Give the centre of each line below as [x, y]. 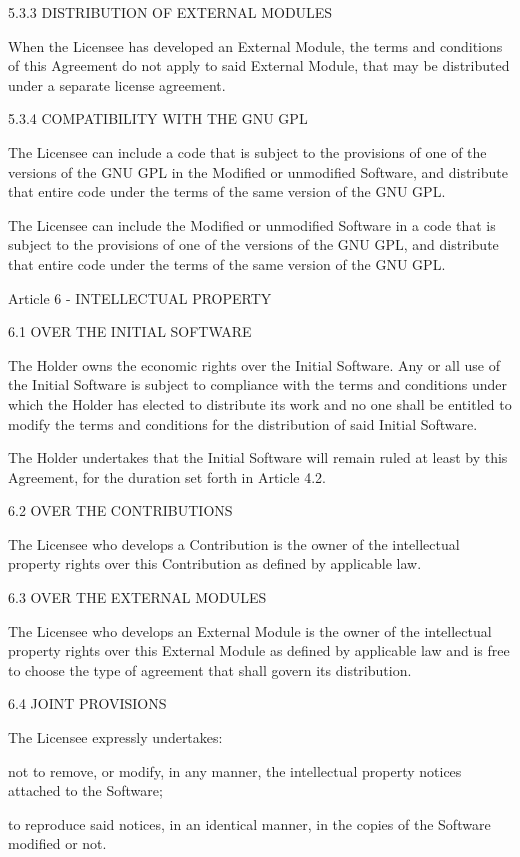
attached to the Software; [85, 790]
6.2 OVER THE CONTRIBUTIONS [120, 510]
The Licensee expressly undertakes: [115, 737]
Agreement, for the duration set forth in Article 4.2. [167, 476]
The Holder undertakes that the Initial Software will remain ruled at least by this [258, 457]
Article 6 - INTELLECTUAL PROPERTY [140, 297]
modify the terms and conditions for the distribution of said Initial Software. [243, 423]
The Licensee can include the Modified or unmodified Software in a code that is [252, 224]
